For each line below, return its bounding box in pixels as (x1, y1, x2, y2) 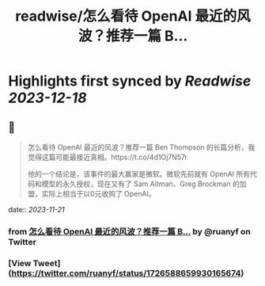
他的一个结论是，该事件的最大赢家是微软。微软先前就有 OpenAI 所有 (27, 170, 251, 178)
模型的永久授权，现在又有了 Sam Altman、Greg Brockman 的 (41, 179, 240, 189)
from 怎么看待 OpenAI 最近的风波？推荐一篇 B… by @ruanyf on (8, 226, 251, 237)
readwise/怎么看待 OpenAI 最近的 (15, 7, 237, 25)
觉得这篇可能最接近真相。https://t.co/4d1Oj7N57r (27, 152, 188, 162)
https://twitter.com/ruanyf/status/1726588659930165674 (11, 267, 241, 278)
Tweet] (32, 257, 61, 269)
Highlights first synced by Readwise (8, 72, 252, 90)
